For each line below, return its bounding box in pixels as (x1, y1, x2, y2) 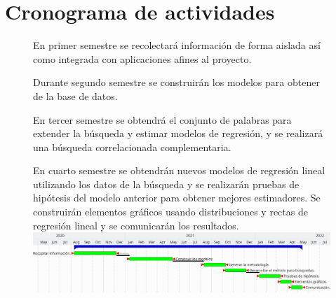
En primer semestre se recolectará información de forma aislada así (33, 38, 321, 52)
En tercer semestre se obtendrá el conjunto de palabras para (33, 112, 292, 127)
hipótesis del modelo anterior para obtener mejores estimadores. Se (33, 190, 321, 205)
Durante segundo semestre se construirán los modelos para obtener (33, 75, 320, 90)
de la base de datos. (33, 88, 118, 103)
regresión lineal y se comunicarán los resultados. (33, 218, 239, 232)
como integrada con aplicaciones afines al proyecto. (33, 51, 252, 66)
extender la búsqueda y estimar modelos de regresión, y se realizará (33, 126, 323, 141)
